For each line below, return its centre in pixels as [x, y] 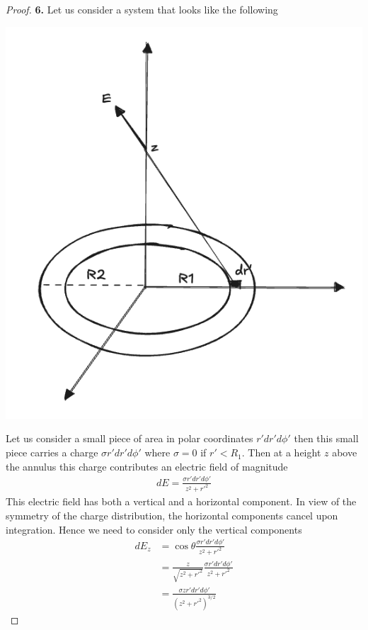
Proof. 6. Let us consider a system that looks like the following [142, 9]
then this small [326, 438]
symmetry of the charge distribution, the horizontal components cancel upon [172, 516]
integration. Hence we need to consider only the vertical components [154, 529]
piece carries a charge [52, 452]
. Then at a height [281, 452]
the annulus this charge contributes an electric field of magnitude [147, 466]
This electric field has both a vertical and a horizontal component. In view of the [181, 501]
